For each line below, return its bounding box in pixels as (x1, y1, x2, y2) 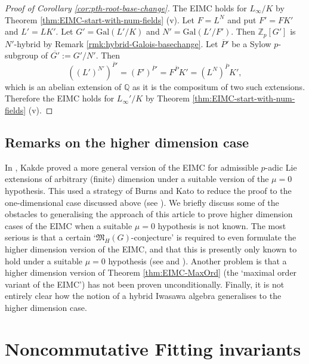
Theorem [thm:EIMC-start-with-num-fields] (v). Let (5, 13, 194, 26)
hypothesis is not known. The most (157, 219, 286, 232)
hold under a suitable (5, 254, 83, 267)
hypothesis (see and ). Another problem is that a (108, 254, 287, 267)
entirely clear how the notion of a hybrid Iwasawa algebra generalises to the (5, 289, 282, 302)
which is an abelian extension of (5, 80, 122, 92)
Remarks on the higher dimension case (5, 133, 249, 152)
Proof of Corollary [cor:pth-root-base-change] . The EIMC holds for (5, 2, 247, 14)
